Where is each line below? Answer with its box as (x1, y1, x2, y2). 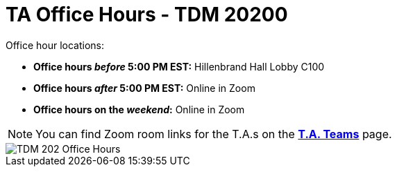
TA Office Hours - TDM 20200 (6, 3, 288, 26)
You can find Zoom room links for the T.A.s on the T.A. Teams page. (35, 126, 392, 141)
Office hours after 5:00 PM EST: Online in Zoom (33, 82, 255, 94)
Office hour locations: (6, 39, 105, 51)
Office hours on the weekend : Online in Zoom (33, 103, 245, 115)
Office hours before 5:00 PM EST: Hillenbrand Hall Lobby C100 (33, 60, 325, 73)
